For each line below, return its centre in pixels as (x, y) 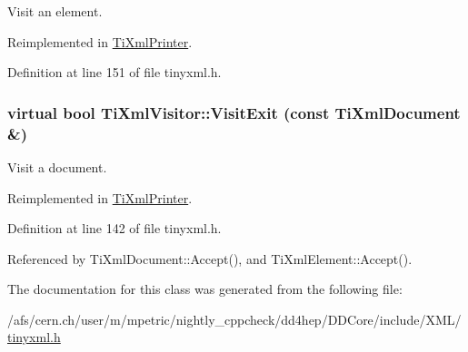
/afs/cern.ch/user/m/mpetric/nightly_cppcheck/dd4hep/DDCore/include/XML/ (234, 319)
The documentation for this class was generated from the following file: (205, 289)
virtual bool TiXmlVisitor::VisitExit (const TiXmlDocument (234, 112)
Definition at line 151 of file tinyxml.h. (115, 72)
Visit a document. (57, 166)
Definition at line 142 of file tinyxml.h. (115, 228)
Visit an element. (55, 11)
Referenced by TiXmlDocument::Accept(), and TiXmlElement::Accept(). (210, 258)
